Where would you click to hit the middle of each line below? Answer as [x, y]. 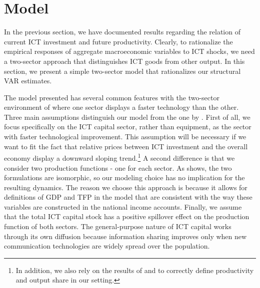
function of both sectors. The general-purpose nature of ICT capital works [118, 226]
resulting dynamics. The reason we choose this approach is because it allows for [126, 187]
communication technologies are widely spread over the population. [107, 246]
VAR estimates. [28, 81]
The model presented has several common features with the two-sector [112, 97]
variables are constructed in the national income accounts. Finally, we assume [123, 206]
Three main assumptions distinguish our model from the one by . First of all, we [127, 117]
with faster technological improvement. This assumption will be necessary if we [125, 137]
